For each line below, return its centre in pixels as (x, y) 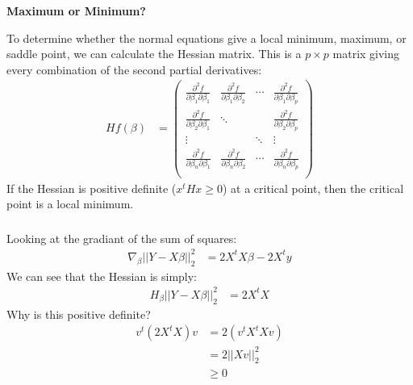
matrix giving (366, 54)
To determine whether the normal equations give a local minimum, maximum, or (206, 38)
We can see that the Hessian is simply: (102, 276)
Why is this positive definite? (79, 314)
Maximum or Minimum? (76, 10)
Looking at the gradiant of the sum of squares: (122, 238)
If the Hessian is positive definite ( (92, 188)
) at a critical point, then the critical (313, 188)
